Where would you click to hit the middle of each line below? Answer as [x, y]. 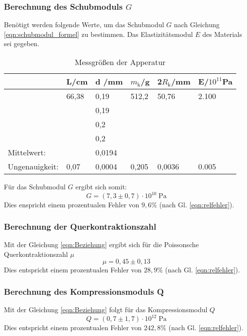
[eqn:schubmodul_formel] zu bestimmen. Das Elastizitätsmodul [98, 34]
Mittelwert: [27, 152]
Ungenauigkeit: [33, 166]
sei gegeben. [22, 43]
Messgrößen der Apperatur [120, 62]
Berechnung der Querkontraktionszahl [80, 226]
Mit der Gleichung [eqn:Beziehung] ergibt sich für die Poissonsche [101, 244]
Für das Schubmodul [35, 186]
